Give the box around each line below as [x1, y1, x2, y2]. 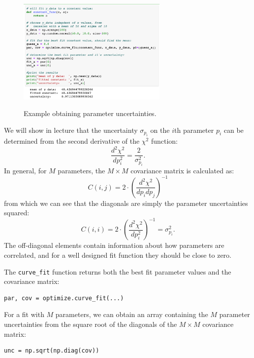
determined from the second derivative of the [4, 136, 140, 146]
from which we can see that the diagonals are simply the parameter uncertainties [4, 198, 248, 208]
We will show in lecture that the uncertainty [4, 124, 138, 135]
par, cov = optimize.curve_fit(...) [4, 294, 124, 302]
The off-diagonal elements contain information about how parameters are [4, 240, 224, 250]
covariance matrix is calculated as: [130, 165, 234, 175]
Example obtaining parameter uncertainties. [24, 108, 157, 119]
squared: [4, 207, 30, 218]
